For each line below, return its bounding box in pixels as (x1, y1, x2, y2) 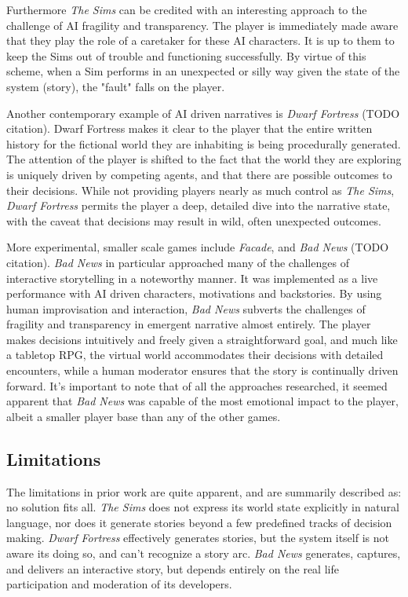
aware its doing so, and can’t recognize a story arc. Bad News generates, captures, (6, 545, 401, 562)
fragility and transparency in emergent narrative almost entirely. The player (6, 316, 371, 332)
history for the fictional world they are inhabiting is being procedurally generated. (6, 135, 401, 152)
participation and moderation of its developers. (6, 576, 232, 592)
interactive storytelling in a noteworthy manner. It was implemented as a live (6, 269, 378, 286)
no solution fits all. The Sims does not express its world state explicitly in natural (6, 499, 399, 515)
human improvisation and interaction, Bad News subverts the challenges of (6, 300, 366, 317)
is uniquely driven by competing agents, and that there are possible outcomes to (6, 166, 392, 182)
